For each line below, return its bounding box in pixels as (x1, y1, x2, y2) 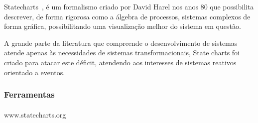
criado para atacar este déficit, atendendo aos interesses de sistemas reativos (4, 57, 237, 67)
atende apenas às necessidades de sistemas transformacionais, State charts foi (4, 47, 240, 58)
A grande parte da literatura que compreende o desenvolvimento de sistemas (4, 37, 238, 48)
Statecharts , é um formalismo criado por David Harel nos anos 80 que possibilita (4, 1, 254, 11)
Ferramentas (4, 88, 55, 101)
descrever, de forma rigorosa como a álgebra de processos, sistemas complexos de (4, 11, 251, 21)
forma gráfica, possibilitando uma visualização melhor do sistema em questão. (4, 21, 241, 31)
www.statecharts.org (4, 109, 66, 120)
